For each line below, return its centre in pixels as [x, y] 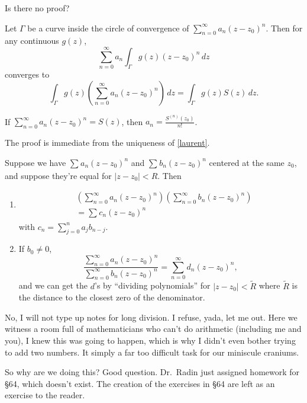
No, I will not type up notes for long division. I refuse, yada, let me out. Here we [151, 317]
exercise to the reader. [45, 395]
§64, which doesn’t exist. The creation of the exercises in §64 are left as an [140, 383]
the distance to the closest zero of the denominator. [112, 297]
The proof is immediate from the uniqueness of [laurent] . [107, 143]
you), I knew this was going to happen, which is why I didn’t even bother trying [150, 340]
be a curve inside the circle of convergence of [108, 28]
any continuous [32, 41]
